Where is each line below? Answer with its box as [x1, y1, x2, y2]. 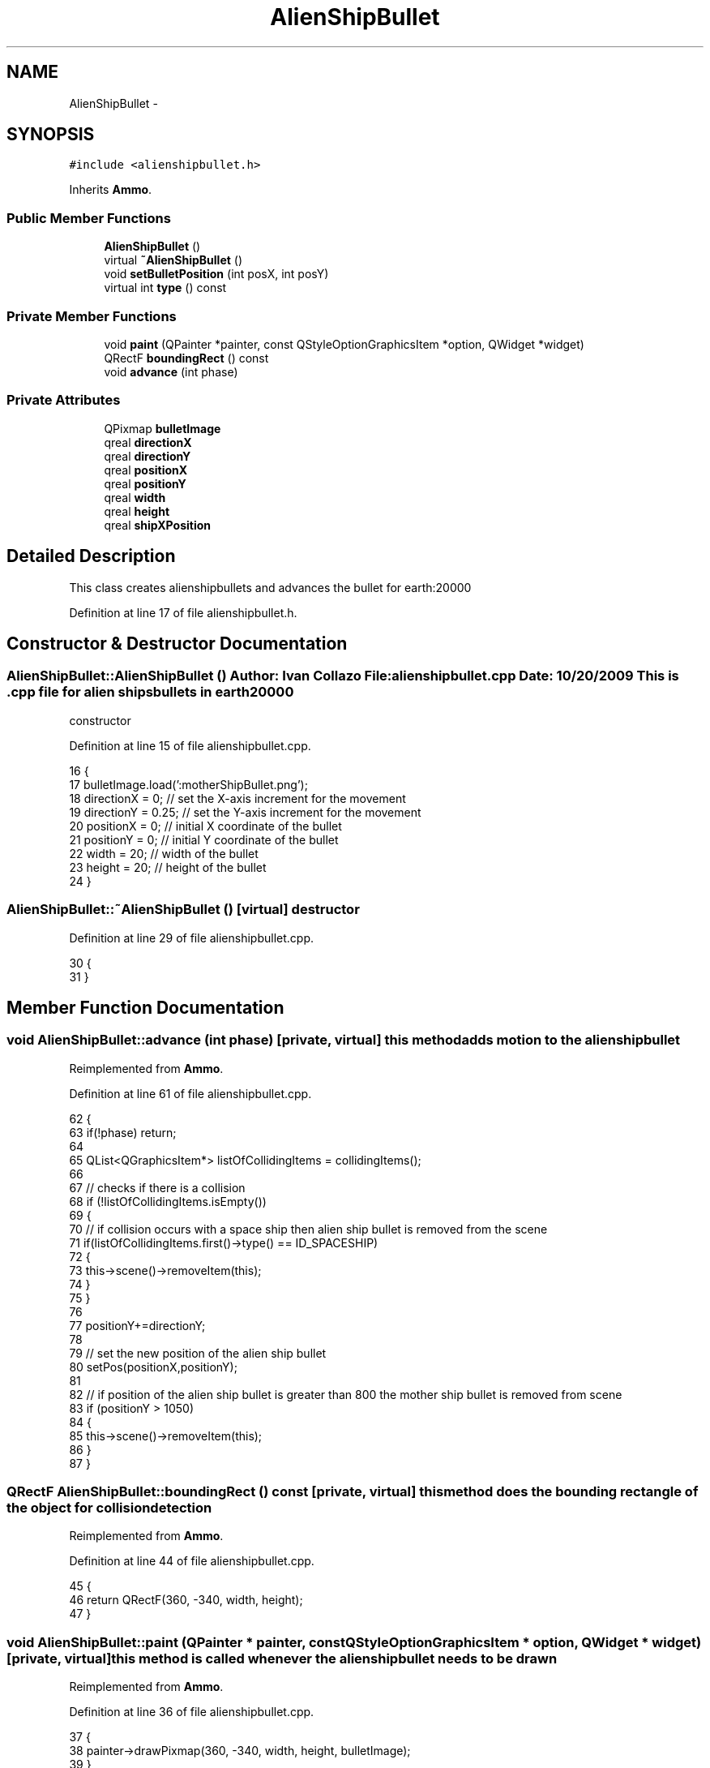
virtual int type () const [104, 281, 227, 295]
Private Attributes [6, 392, 121, 409]
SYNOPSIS [6, 124, 95, 145]
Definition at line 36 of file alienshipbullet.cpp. [69, 1705, 314, 1719]
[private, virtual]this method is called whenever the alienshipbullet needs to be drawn [6, 1650, 558, 1667]
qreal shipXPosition [104, 517, 212, 532]
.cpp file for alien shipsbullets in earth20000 [6, 684, 294, 701]
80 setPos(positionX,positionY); [69, 1359, 237, 1374]
